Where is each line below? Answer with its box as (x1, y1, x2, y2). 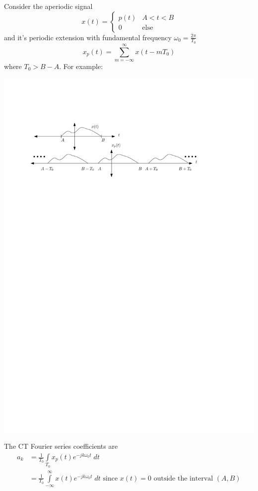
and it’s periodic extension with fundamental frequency (4, 32, 172, 42)
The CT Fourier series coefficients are (4, 441, 118, 451)
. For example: (59, 61, 103, 71)
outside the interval (153, 475, 213, 482)
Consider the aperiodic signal (4, 1, 93, 11)
